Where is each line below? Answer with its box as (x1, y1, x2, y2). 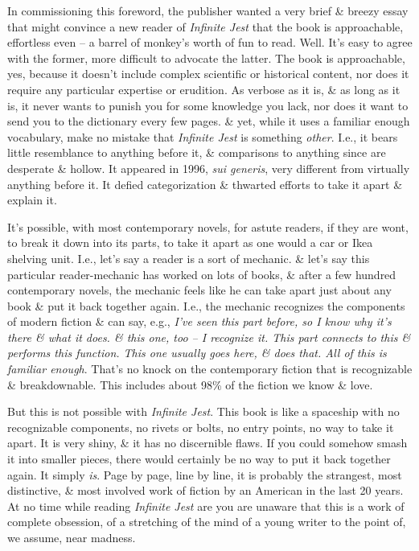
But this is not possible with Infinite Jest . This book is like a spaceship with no (7, 403, 400, 420)
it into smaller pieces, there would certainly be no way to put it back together (7, 450, 391, 467)
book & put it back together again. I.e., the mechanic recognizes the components (7, 297, 405, 314)
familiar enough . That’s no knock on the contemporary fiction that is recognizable (7, 360, 413, 377)
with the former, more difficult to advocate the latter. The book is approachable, (7, 49, 405, 66)
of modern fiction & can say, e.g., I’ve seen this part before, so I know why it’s (7, 313, 392, 330)
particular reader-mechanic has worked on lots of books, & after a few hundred (7, 265, 396, 282)
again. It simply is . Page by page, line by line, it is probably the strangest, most (7, 466, 402, 483)
